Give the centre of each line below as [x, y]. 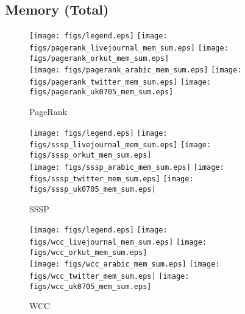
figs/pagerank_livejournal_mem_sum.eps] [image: [129, 48]
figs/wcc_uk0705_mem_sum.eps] [91, 286]
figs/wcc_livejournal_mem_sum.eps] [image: [118, 242]
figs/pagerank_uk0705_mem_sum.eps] [101, 92]
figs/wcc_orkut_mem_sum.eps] [88, 252]
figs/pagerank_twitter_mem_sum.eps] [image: [120, 82]
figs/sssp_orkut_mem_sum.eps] [91, 155]
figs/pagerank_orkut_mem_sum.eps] [99, 58]
